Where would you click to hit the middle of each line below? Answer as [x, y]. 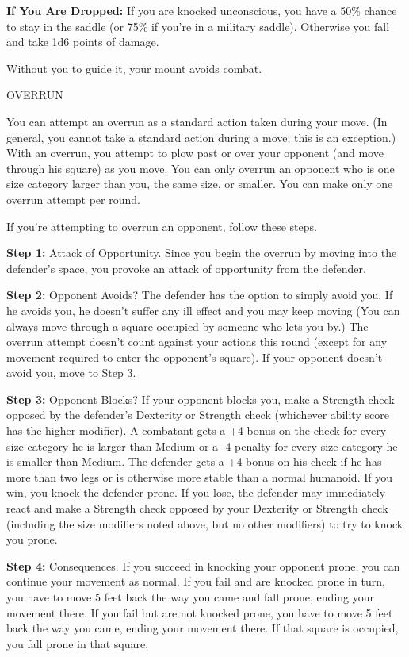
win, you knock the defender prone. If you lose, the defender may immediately [196, 492]
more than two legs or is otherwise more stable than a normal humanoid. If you [199, 476]
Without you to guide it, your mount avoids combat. [134, 68]
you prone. [32, 539]
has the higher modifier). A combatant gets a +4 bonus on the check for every [197, 430]
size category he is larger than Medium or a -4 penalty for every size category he [202, 446]
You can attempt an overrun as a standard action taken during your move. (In [197, 121]
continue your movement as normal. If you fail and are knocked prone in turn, [196, 581]
